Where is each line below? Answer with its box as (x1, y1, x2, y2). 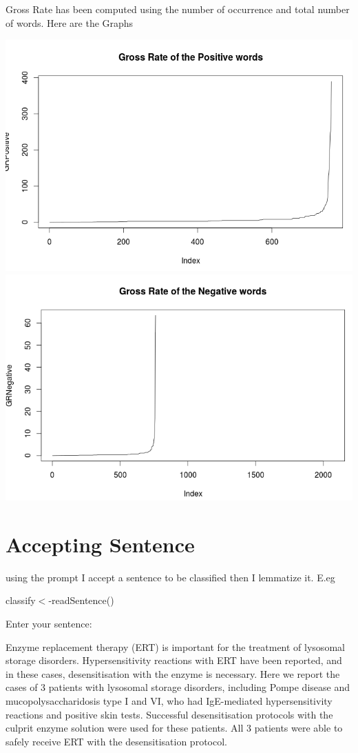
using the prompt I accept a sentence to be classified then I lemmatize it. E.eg (6, 570, 335, 584)
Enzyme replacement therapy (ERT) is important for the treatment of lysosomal (6, 639, 345, 654)
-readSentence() (48, 593, 114, 608)
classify (6, 593, 36, 608)
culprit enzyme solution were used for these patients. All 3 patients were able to (6, 721, 343, 735)
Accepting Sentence (6, 530, 195, 558)
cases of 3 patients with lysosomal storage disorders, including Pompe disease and (6, 680, 350, 694)
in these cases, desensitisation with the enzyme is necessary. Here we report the (6, 666, 340, 681)
